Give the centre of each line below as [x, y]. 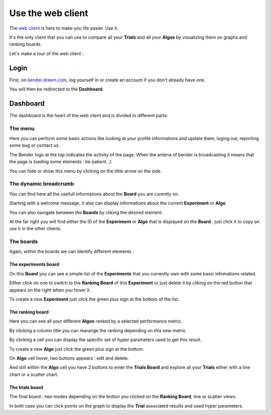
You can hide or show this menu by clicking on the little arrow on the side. [86, 171]
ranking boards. [26, 44]
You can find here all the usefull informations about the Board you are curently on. [94, 194]
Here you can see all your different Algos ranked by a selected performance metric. [96, 321]
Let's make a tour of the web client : [46, 53]
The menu [22, 128]
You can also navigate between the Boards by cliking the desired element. [86, 212]
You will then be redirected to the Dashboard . [56, 89]
